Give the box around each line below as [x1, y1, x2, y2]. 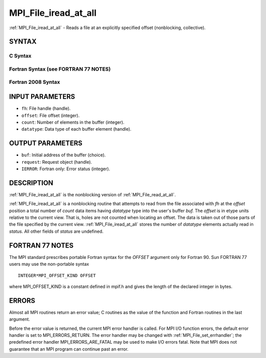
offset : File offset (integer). [21, 112, 80, 118]
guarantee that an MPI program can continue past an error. [9, 346, 129, 352]
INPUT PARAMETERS [9, 93, 75, 101]
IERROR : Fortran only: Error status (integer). [21, 166, 110, 172]
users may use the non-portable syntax [9, 261, 89, 267]
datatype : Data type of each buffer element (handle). [21, 126, 132, 132]
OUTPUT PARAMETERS [9, 139, 83, 147]
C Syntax [9, 52, 32, 59]
